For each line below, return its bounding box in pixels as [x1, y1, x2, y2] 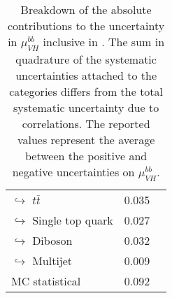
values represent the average [17, 132, 155, 148]
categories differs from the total [9, 83, 164, 100]
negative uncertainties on [12, 164, 135, 180]
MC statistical [11, 273, 81, 290]
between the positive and [24, 148, 148, 164]
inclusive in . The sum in [43, 34, 165, 50]
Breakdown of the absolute [20, 1, 152, 17]
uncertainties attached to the [15, 67, 157, 84]
